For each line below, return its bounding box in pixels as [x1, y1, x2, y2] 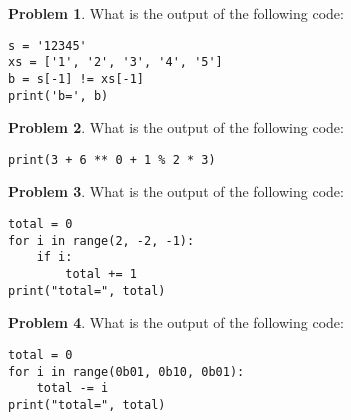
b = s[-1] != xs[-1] [8, 71, 145, 86]
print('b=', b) [8, 88, 109, 103]
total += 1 [65, 267, 137, 282]
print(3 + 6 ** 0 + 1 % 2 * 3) [8, 152, 216, 167]
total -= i [36, 381, 109, 396]
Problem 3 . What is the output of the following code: [8, 181, 344, 202]
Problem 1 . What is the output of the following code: [8, 3, 344, 23]
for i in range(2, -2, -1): [8, 233, 195, 248]
